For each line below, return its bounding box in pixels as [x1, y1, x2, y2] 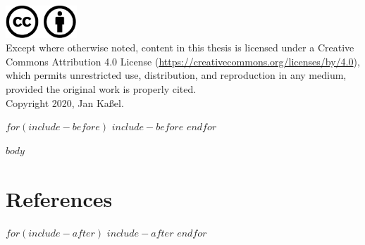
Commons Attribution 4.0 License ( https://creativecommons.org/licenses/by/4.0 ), [6, 54, 360, 68]
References [6, 184, 113, 213]
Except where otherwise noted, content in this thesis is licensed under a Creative [6, 40, 354, 55]
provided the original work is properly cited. [6, 82, 197, 96]
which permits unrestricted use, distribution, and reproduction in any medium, [6, 68, 347, 82]
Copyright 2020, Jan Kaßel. [6, 95, 124, 110]
